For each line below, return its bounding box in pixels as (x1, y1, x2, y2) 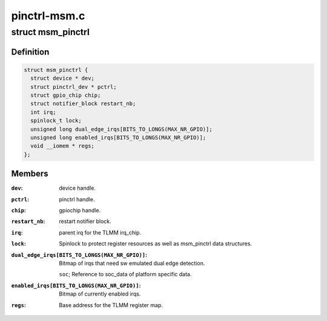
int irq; (30, 109, 56, 115)
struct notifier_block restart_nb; (30, 100, 136, 107)
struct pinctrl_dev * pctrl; (30, 83, 117, 90)
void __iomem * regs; (30, 143, 95, 149)
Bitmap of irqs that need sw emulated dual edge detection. (59, 259, 205, 267)
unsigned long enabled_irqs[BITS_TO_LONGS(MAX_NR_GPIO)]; (30, 134, 206, 141)
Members (11, 169, 48, 179)
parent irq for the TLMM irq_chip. (59, 229, 142, 236)
